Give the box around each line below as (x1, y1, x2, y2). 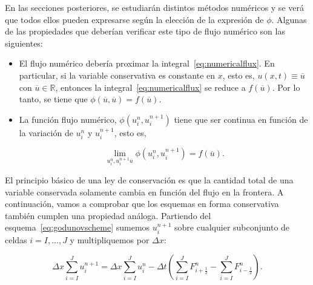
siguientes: (5, 36, 43, 49)
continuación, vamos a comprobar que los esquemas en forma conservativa (5, 197, 279, 210)
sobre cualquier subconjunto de (174, 221, 290, 234)
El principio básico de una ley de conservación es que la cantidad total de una (5, 173, 294, 186)
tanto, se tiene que (19, 93, 88, 105)
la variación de (19, 126, 73, 139)
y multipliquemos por (70, 233, 150, 246)
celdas (5, 233, 27, 246)
